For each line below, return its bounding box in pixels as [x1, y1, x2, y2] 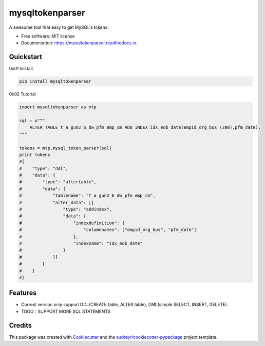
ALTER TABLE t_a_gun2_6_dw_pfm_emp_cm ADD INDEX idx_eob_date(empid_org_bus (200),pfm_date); [29, 125, 261, 130]
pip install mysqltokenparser [19, 78, 92, 84]
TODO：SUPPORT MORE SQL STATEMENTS [21, 308, 111, 314]
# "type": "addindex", [19, 207, 112, 212]
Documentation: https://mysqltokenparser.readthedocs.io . [21, 40, 138, 46]
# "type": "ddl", [19, 166, 68, 171]
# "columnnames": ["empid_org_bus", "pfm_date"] [19, 227, 197, 232]
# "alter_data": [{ [19, 200, 95, 205]
